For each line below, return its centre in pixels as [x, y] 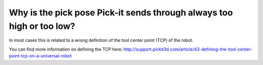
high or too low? [42, 26]
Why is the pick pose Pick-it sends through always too [121, 13]
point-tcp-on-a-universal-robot [40, 56]
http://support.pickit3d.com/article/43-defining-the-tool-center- [188, 49]
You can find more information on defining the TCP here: [66, 49]
